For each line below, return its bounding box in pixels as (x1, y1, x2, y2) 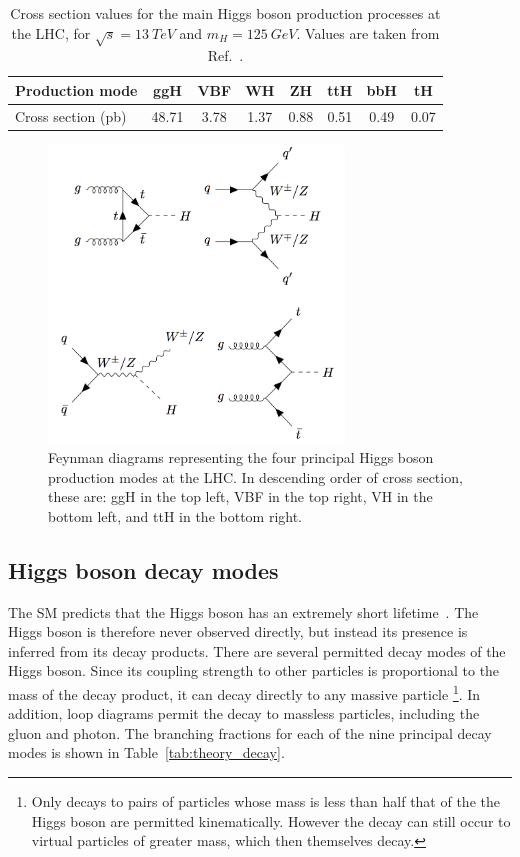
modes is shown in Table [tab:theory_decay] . (8, 742, 285, 763)
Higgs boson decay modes (8, 554, 279, 585)
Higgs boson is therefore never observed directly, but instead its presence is (8, 621, 468, 642)
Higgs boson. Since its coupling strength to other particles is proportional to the (8, 660, 500, 681)
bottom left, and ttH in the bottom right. (48, 505, 303, 526)
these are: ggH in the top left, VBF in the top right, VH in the (48, 486, 433, 507)
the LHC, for (11, 22, 91, 43)
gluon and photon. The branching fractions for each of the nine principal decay (8, 722, 492, 743)
